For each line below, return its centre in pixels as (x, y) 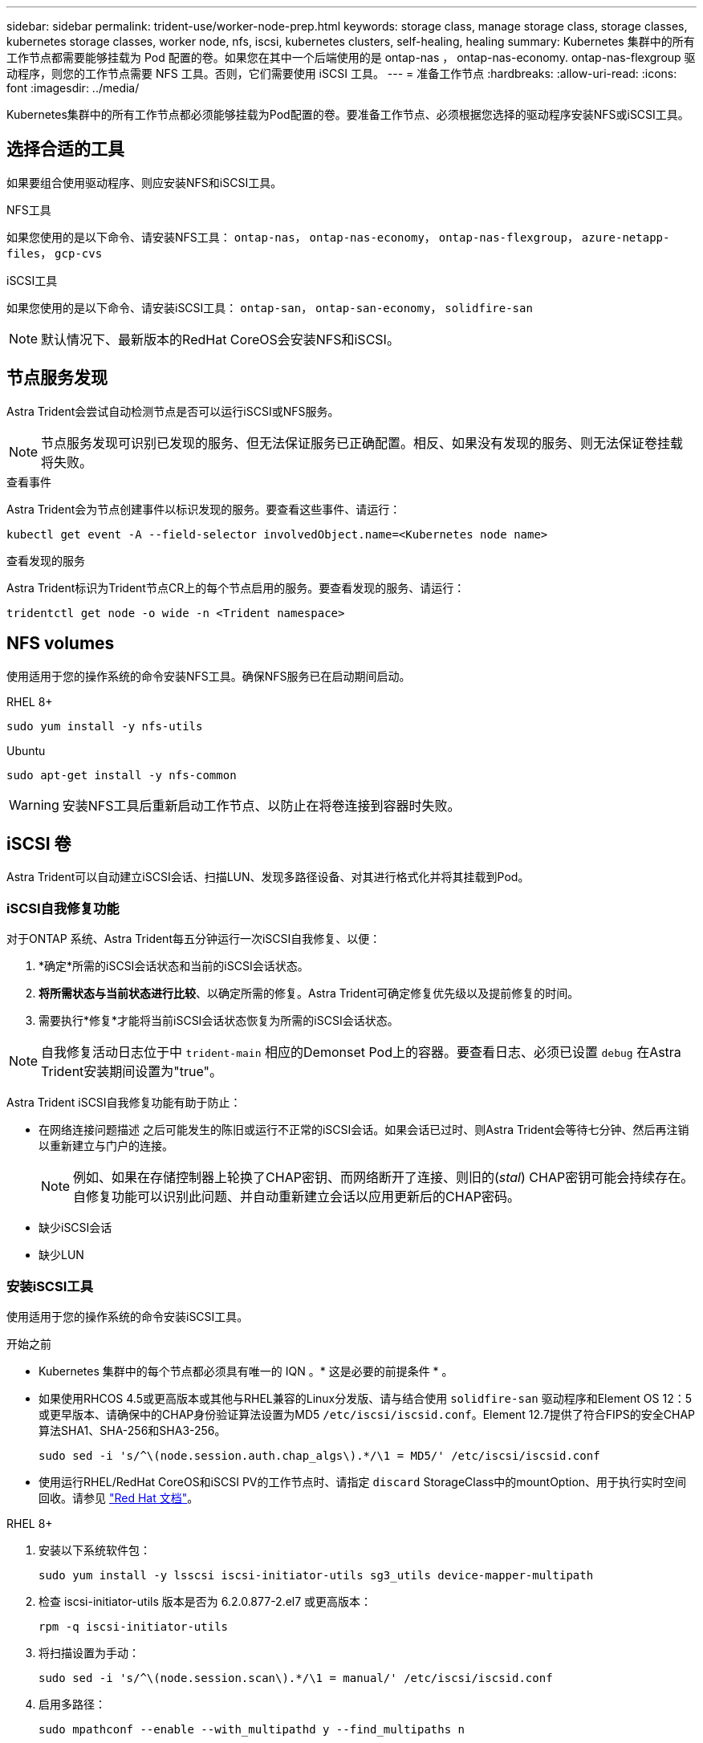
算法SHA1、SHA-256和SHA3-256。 (132, 1430)
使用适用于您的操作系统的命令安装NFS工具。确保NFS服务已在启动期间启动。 (209, 676)
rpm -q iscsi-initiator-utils (134, 1626)
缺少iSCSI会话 (75, 1228)
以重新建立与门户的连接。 (106, 1146)
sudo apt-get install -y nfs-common (122, 775)
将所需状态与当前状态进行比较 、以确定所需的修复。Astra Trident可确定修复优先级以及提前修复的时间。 (309, 993)
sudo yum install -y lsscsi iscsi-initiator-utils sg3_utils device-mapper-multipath (316, 1575)
